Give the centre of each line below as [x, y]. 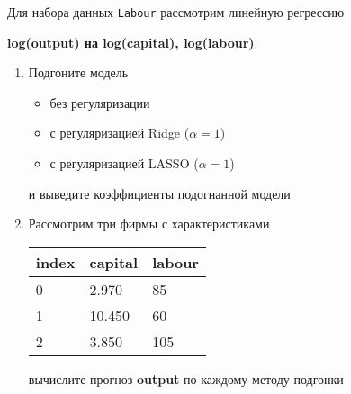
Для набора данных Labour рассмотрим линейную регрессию [176, 12]
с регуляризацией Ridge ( [120, 133]
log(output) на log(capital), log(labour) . [133, 42]
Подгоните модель [78, 72]
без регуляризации [100, 102]
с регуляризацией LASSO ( [124, 163]
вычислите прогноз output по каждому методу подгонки [186, 378]
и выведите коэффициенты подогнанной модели [159, 193]
